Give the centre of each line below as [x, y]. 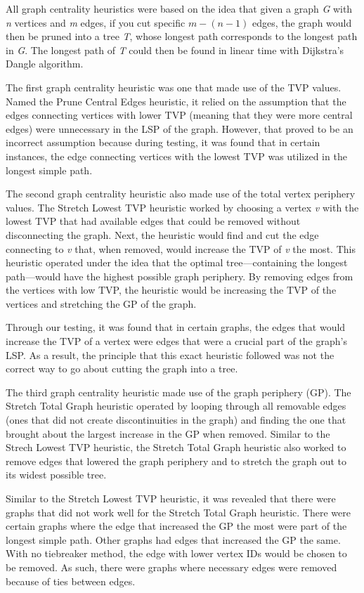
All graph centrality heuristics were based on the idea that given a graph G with [179, 8]
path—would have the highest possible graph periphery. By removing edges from [180, 276]
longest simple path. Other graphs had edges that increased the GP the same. [173, 539]
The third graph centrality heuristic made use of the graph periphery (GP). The [178, 392]
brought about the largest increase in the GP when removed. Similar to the [168, 433]
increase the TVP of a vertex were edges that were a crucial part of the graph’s [176, 341]
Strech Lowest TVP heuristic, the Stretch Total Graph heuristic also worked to [176, 447]
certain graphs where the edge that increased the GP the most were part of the [176, 526]
